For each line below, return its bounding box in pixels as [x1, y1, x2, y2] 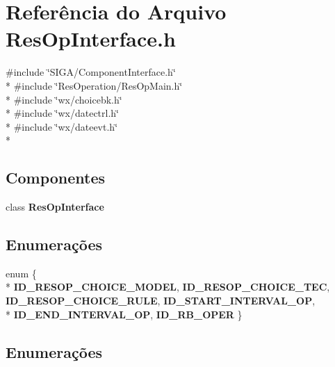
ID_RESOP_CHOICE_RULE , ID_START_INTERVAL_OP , [6, 293, 316, 308]
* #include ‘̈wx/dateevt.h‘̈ [6, 119, 118, 133]
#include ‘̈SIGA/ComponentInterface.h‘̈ [6, 65, 176, 79]
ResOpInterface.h [6, 24, 176, 53]
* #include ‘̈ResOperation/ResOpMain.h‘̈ [6, 78, 183, 92]
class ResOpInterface [6, 199, 104, 214]
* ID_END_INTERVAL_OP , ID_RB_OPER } [6, 307, 243, 321]
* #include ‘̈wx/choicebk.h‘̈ [6, 92, 122, 106]
